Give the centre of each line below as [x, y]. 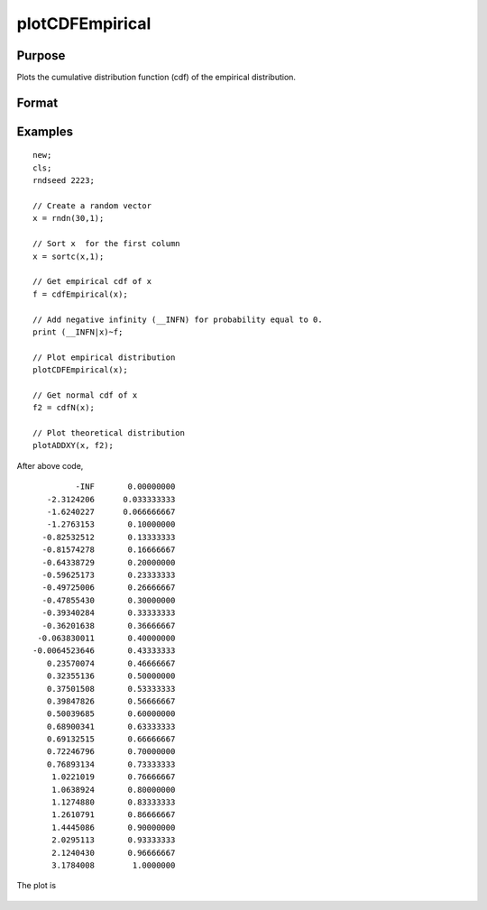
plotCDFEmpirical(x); [80, 370]
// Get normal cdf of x [85, 395]
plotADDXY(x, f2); [74, 446]
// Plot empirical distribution [104, 357]
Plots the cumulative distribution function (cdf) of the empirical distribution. [156, 78]
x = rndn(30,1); [69, 218]
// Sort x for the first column [106, 244]
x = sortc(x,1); [69, 256]
